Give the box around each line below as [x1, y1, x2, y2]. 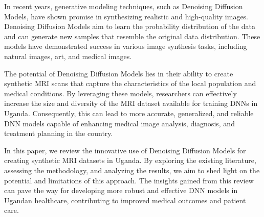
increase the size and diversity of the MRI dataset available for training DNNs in [4, 98, 258, 108]
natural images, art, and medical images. [4, 50, 132, 61]
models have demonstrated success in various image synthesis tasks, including [4, 41, 247, 51]
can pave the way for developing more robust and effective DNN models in [4, 185, 238, 196]
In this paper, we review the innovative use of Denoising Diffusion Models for [4, 145, 246, 155]
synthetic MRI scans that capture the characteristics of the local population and [4, 78, 256, 89]
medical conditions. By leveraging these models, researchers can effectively [4, 88, 237, 98]
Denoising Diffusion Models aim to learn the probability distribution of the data [4, 21, 255, 32]
